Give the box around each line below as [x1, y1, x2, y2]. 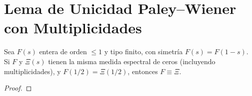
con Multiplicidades [4, 17, 142, 38]
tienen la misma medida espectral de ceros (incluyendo [48, 56, 215, 66]
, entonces [127, 66, 158, 76]
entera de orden [39, 46, 87, 57]
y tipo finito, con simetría [104, 46, 183, 57]
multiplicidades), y [4, 66, 61, 76]
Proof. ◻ [4, 83, 32, 93]
